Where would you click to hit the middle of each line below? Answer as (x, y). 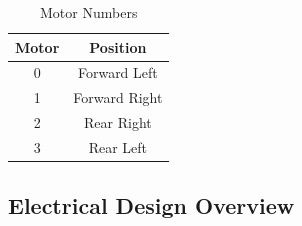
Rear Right (118, 122)
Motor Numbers (89, 12)
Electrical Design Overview (151, 205)
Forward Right (118, 97)
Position (118, 46)
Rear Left (118, 146)
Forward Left (117, 72)
